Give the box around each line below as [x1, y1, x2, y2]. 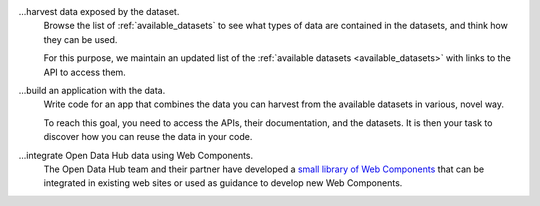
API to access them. [43, 66, 127, 78]
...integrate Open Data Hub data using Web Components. [18, 149, 254, 161]
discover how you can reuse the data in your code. [43, 131, 253, 143]
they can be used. [43, 33, 118, 45]
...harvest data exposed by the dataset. [18, 6, 180, 17]
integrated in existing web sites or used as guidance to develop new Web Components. [43, 177, 403, 189]
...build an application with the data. [18, 84, 166, 96]
